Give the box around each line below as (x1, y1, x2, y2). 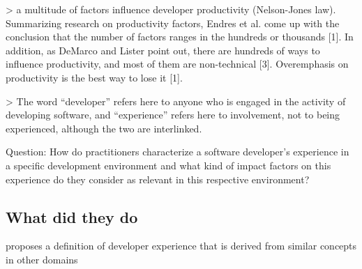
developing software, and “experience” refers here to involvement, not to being (6, 107, 340, 122)
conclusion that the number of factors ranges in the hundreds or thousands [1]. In (6, 29, 354, 44)
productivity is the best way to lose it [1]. (6, 70, 183, 84)
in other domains (6, 252, 78, 266)
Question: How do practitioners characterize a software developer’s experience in (6, 144, 349, 159)
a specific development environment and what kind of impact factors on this (6, 157, 331, 172)
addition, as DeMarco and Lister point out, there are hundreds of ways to (6, 43, 320, 57)
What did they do (6, 206, 138, 227)
